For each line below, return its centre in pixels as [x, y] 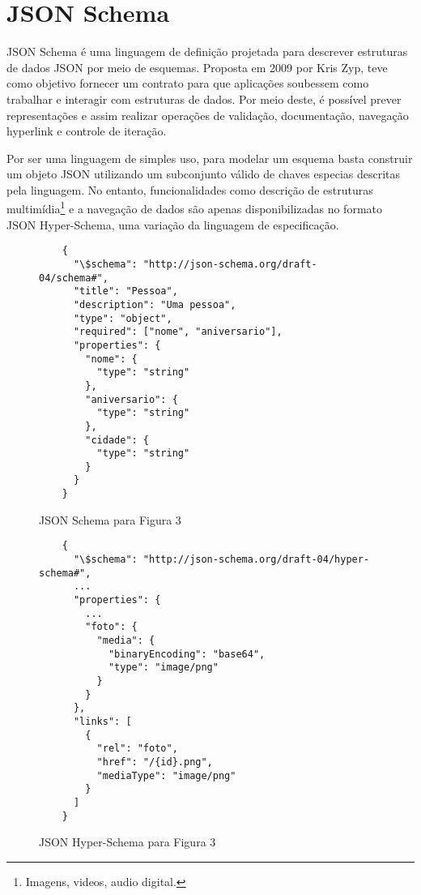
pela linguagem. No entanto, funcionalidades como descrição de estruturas [190, 189]
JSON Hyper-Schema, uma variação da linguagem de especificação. [173, 224]
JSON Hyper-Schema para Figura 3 [128, 842]
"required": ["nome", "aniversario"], [178, 332]
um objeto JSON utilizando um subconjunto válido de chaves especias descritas [204, 174]
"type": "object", [123, 318]
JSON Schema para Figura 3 [110, 519]
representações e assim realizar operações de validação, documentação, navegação [208, 115]
